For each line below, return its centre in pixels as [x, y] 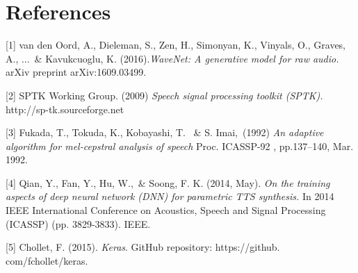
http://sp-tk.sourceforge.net [65, 109]
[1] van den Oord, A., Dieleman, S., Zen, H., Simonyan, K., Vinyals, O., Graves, [176, 45]
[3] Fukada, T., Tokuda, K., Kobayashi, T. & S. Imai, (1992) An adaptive [165, 132]
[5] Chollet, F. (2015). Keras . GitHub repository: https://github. [143, 247]
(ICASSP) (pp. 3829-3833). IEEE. [78, 223]
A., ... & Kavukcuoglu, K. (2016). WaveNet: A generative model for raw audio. [172, 58]
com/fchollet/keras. [47, 260]
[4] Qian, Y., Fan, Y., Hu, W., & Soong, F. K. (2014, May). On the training [168, 182]
